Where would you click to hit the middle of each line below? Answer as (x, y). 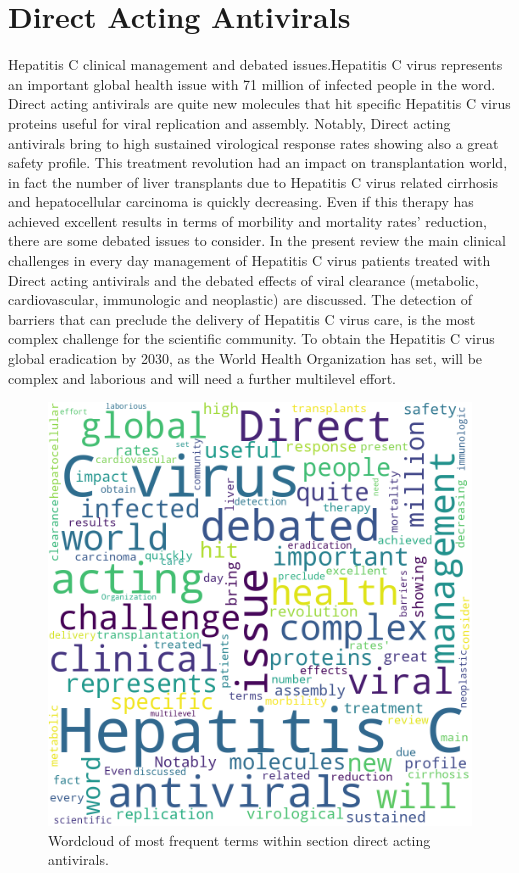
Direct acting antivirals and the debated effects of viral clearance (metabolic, (243, 279)
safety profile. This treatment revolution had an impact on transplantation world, (258, 162)
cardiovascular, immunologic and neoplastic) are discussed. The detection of (240, 299)
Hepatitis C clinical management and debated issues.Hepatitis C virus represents (255, 64)
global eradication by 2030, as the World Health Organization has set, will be (245, 358)
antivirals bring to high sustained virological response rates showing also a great (253, 142)
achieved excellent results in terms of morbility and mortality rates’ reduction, (247, 220)
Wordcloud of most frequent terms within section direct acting (239, 839)
